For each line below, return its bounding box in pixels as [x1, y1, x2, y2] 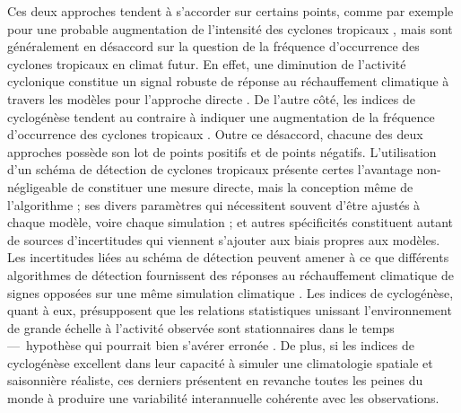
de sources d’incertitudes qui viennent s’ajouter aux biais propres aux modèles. [7, 230, 440, 249]
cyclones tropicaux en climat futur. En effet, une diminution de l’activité [7, 54, 406, 73]
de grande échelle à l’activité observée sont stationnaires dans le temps [7, 318, 395, 337]
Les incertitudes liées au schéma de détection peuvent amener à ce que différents [7, 248, 449, 267]
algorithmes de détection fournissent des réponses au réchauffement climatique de [7, 265, 454, 284]
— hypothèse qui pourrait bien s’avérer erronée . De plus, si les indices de [7, 336, 414, 355]
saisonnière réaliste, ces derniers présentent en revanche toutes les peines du [7, 371, 423, 390]
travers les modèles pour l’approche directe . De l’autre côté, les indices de [7, 89, 415, 108]
